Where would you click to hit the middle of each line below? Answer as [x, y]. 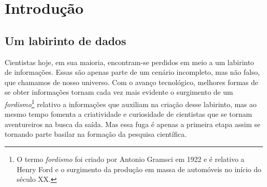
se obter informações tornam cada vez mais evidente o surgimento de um [119, 92]
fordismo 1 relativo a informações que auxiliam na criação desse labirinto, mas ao [131, 103]
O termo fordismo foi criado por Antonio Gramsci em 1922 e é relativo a [130, 159]
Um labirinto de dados [65, 40]
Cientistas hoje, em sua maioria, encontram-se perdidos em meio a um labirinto [129, 62]
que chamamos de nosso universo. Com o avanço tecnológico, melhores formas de [131, 82]
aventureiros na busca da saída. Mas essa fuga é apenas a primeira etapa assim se [133, 124]
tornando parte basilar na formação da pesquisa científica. [96, 134]
